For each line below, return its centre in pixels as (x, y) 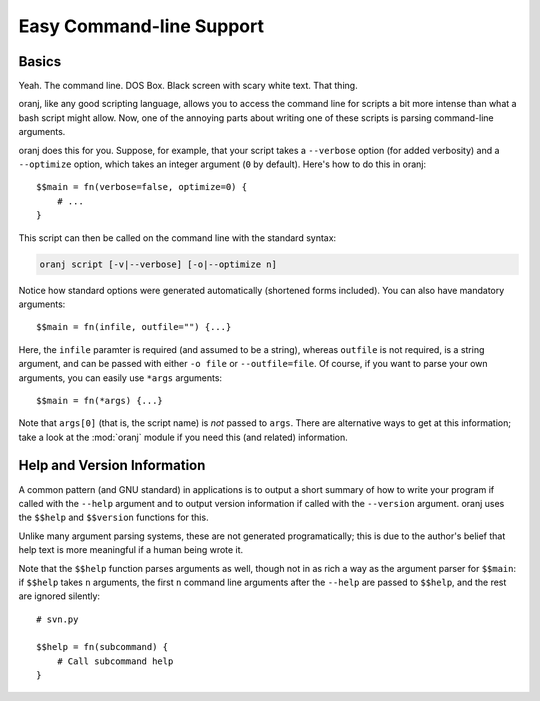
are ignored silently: (59, 596)
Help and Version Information (112, 465)
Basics (40, 61)
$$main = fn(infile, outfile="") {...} (134, 327)
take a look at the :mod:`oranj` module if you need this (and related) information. (183, 437)
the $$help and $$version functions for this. (113, 517)
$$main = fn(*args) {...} (100, 400)
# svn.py (57, 619)
